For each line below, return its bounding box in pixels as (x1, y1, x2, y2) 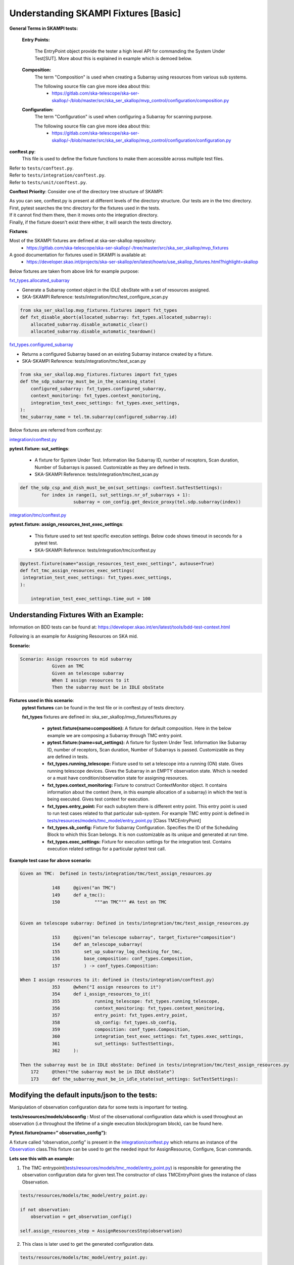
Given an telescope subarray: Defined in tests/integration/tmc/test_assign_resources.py (20, 920, 250, 926)
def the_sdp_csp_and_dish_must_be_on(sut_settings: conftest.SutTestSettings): (20, 485, 223, 491)
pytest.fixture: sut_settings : (9, 446, 70, 452)
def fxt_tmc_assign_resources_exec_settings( (20, 567, 135, 573)
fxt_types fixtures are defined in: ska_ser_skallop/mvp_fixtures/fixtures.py (22, 714, 177, 720)
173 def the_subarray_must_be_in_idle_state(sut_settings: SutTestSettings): (30, 1076, 238, 1082)
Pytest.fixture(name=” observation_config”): (9, 1130, 107, 1136)
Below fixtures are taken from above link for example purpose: (9, 268, 139, 274)
